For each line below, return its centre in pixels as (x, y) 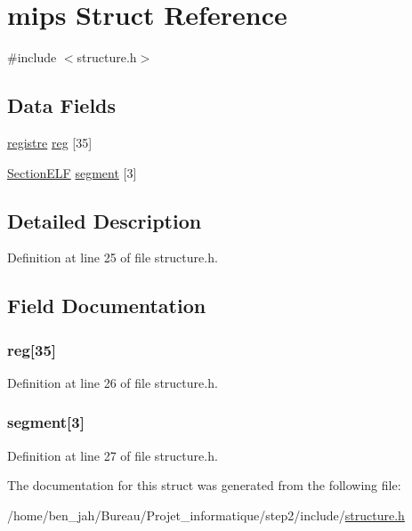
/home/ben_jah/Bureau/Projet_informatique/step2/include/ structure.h (206, 515)
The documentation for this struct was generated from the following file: (204, 485)
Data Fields (62, 105)
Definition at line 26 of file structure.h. (113, 382)
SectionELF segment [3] (72, 172)
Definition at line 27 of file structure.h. (113, 455)
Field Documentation (107, 306)
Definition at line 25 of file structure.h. (113, 257)
